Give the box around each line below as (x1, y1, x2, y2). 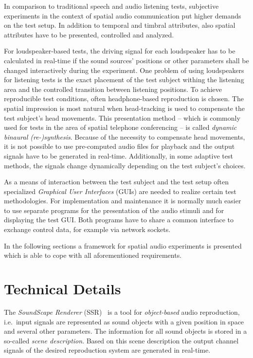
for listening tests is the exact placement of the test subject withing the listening (4, 74, 244, 85)
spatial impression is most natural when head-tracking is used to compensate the (4, 103, 245, 113)
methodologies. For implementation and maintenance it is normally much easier (4, 196, 241, 206)
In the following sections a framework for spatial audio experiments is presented (4, 240, 242, 251)
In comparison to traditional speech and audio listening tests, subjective (4, 1, 219, 11)
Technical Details (4, 279, 121, 299)
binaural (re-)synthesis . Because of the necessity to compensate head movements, (4, 131, 245, 142)
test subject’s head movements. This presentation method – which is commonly (4, 112, 240, 123)
